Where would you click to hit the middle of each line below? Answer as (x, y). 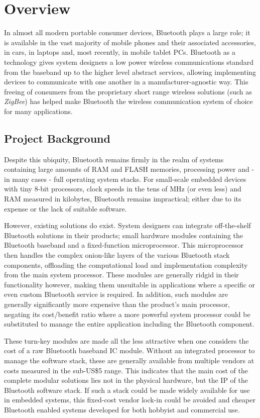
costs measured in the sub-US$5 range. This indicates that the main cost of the (126, 370)
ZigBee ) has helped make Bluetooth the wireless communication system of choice (128, 101)
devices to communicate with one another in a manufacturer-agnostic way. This (126, 82)
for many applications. (38, 111)
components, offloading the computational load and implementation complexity (126, 265)
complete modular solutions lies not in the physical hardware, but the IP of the (126, 380)
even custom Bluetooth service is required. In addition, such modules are (116, 294)
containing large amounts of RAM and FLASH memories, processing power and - (129, 169)
